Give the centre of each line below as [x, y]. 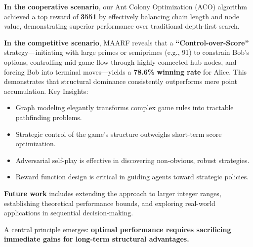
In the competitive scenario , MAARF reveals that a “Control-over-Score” [126, 42]
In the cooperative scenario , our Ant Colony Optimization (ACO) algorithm [126, 6]
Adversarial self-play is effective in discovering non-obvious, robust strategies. [132, 160]
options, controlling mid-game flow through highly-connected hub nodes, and [120, 62]
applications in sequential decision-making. [69, 213]
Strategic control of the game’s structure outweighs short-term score [119, 134]
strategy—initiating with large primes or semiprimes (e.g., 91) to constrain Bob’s [127, 52]
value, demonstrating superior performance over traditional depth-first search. [122, 26]
